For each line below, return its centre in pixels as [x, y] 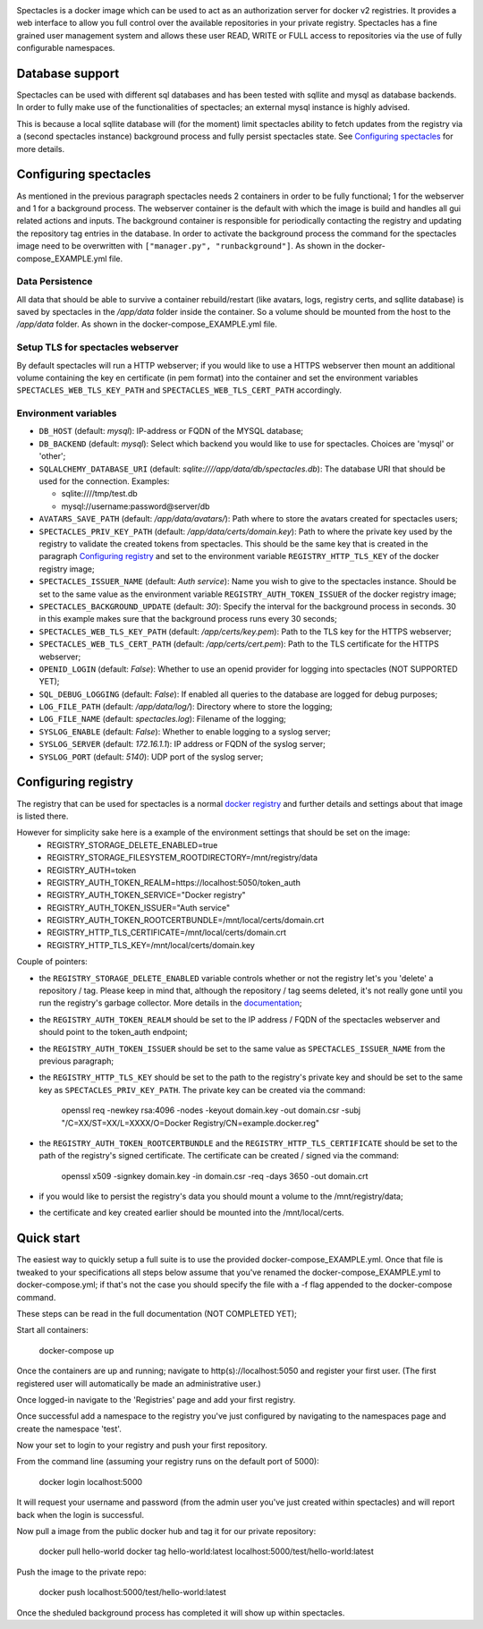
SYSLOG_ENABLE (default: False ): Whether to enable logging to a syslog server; [185, 731]
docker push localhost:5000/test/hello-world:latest [133, 1592]
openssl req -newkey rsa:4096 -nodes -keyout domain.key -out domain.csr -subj [211, 1110]
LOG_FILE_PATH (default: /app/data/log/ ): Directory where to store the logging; [186, 707]
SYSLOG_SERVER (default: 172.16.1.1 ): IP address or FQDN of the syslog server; [182, 744]
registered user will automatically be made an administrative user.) [139, 1383]
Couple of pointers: [52, 962]
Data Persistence [55, 282]
